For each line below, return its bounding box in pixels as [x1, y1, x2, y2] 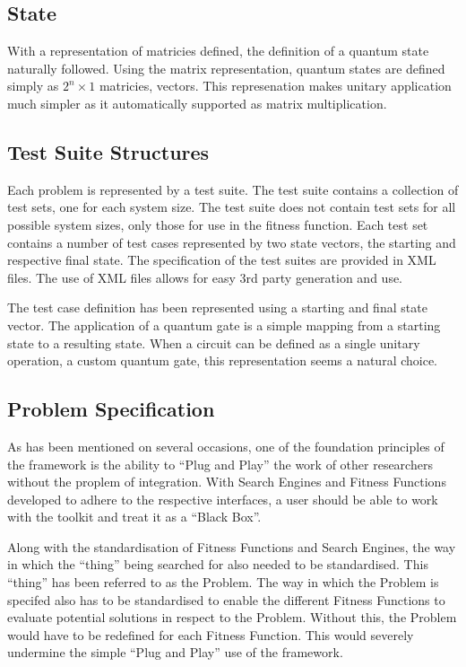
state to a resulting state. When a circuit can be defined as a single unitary [7, 333, 420, 352]
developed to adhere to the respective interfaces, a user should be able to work [7, 489, 438, 508]
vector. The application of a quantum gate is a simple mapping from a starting [7, 315, 441, 334]
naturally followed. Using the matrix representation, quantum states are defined [7, 58, 445, 77]
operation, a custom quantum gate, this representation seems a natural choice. [7, 351, 438, 370]
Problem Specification [7, 395, 215, 423]
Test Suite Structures [7, 137, 210, 165]
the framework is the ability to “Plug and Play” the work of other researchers [7, 454, 433, 473]
